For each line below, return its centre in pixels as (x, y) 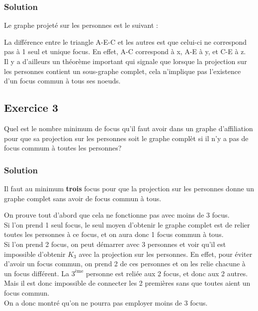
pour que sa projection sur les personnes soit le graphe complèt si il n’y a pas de (126, 138)
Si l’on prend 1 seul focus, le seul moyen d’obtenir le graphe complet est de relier (127, 224)
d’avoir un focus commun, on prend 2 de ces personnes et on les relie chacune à (125, 264)
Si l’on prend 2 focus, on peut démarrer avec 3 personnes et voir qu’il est (115, 244)
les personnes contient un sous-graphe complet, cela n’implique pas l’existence (123, 71)
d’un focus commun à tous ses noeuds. (62, 81)
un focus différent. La (37, 273)
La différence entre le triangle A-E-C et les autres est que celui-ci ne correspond (126, 41)
